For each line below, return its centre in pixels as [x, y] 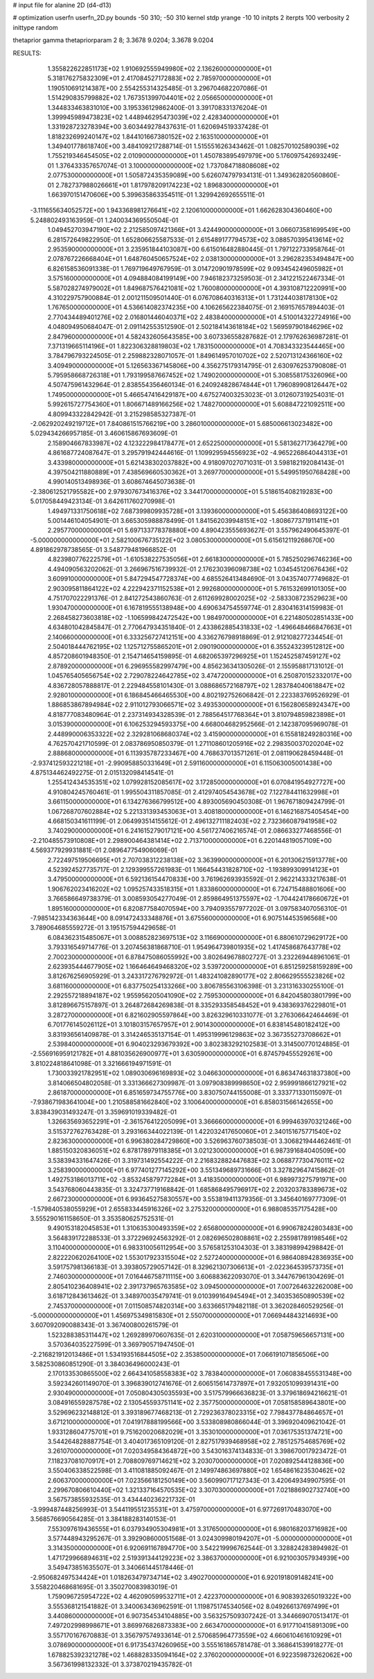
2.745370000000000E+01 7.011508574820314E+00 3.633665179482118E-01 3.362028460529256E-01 [195, 1306]
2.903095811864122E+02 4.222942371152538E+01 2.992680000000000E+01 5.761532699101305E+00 [197, 588]
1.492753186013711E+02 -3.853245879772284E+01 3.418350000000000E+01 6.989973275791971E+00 [197, 1180]
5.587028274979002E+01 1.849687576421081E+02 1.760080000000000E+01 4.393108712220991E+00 [197, 288]
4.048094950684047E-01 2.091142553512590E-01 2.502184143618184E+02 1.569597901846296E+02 [195, 327]
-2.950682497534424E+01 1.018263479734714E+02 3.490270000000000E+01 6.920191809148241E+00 [182, 1577]
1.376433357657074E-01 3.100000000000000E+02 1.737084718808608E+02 [168, 166]
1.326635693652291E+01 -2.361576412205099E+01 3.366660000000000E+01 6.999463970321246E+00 [199, 1121]
